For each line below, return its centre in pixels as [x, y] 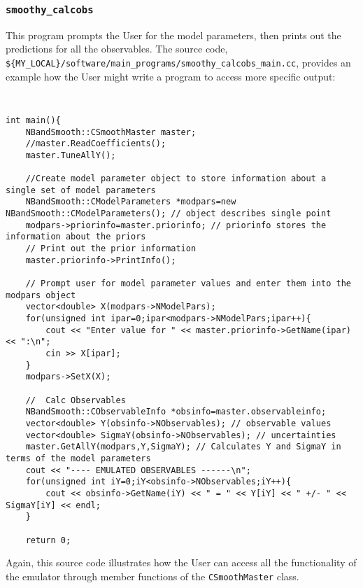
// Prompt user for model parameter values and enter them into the [188, 284]
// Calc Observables [76, 400]
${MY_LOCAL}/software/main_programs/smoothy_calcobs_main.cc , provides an [178, 62]
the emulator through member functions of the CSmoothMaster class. [152, 576]
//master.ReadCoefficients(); [96, 144]
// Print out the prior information [111, 249]
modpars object [41, 295]
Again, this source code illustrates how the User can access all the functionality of [181, 562]
